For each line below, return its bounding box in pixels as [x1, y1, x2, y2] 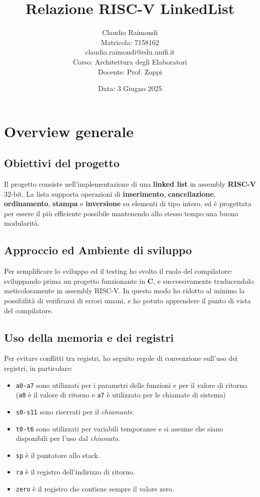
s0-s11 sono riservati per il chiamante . [15, 406, 135, 416]
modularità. [4, 218, 40, 228]
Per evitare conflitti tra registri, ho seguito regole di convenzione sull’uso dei [4, 353, 238, 363]
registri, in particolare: [4, 363, 73, 373]
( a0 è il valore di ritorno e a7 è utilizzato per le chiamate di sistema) [15, 389, 226, 400]
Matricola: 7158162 [100, 37, 159, 47]
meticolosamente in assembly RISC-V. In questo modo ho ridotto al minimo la [4, 285, 245, 296]
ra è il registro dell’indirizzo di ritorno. [15, 466, 135, 477]
